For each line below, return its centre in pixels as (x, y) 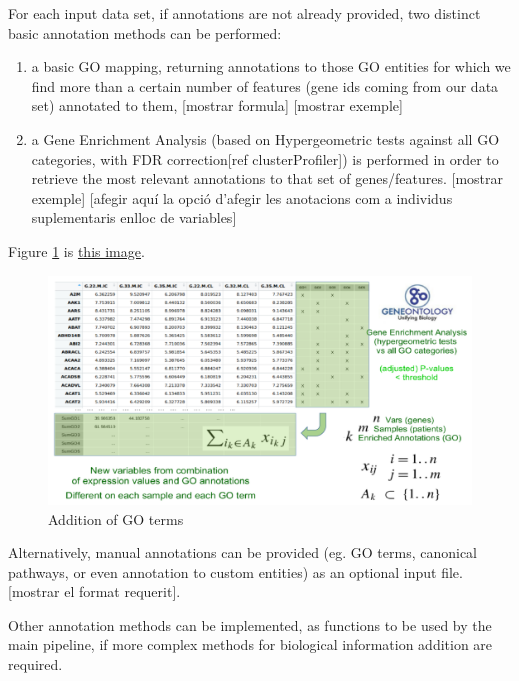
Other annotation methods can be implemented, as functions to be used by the (250, 624)
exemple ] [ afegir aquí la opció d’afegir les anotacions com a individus (242, 197)
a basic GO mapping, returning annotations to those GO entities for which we (271, 66)
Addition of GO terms (116, 518)
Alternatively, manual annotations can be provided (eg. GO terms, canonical (243, 552)
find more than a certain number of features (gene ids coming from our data (265, 85)
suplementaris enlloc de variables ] (134, 217)
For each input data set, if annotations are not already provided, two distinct (244, 13)
